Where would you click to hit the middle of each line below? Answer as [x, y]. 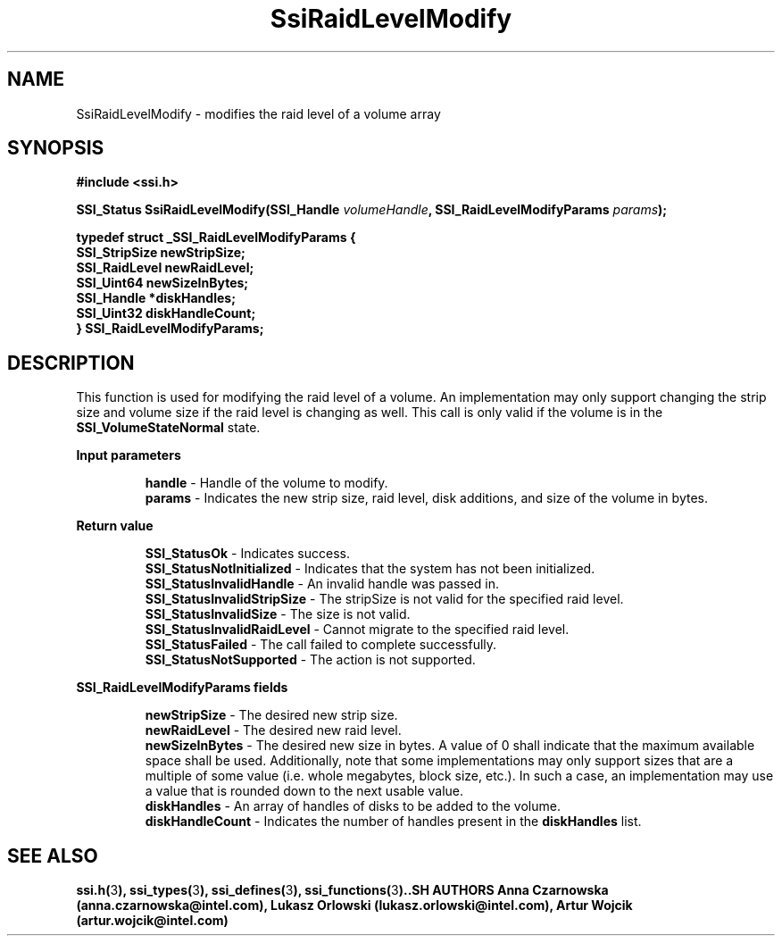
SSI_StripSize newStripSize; [161, 253]
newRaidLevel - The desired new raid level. [273, 730]
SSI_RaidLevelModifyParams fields [182, 688]
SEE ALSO [53, 855]
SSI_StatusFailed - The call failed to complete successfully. [321, 645]
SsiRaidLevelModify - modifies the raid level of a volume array [258, 113]
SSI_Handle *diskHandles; [156, 298]
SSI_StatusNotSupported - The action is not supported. [310, 660]
